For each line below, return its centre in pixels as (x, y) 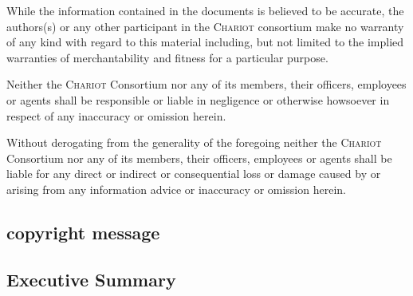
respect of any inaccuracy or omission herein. (116, 115)
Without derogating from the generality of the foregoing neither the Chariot (194, 142)
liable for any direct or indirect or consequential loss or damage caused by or (194, 174)
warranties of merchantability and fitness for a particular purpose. (167, 57)
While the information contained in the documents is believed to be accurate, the (205, 10)
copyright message (83, 232)
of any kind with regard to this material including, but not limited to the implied (205, 42)
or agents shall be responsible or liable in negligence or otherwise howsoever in (198, 99)
